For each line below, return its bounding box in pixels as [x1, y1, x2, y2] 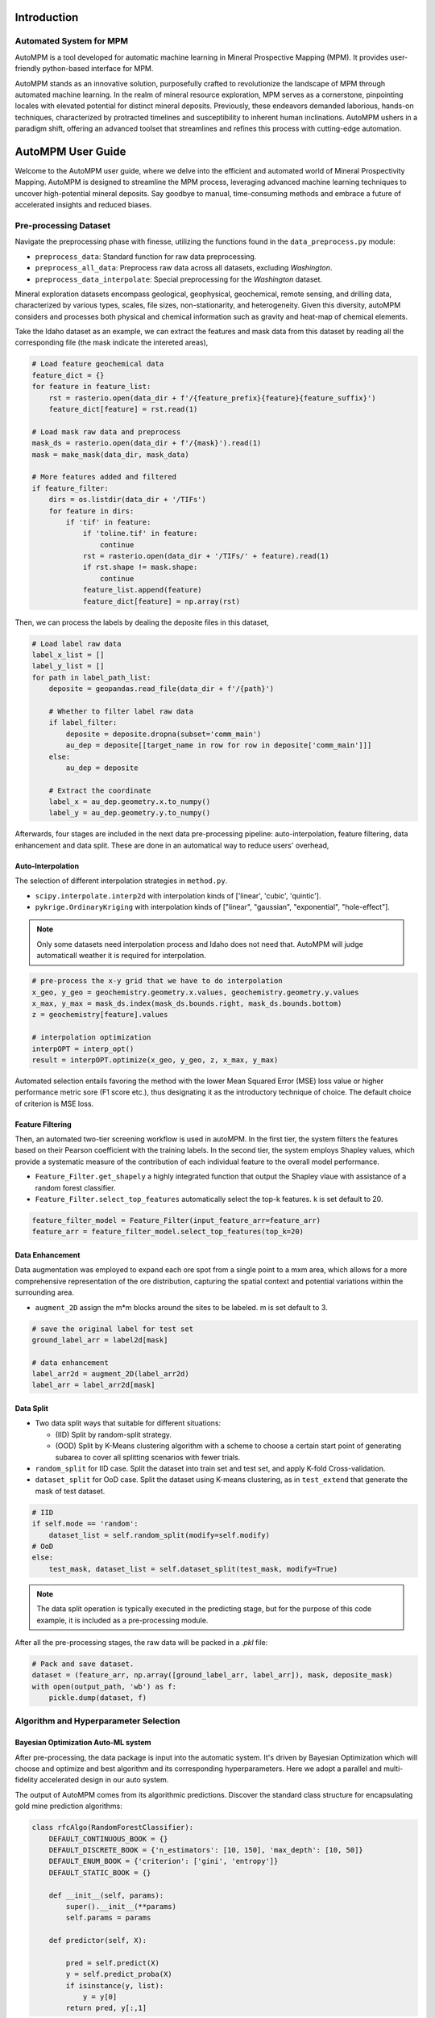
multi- [383, 1764, 404, 1773]
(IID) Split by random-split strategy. [55, 1430, 172, 1439]
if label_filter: [48, 718, 118, 727]
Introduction [14, 10, 79, 24]
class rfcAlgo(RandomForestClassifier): [31, 1823, 193, 1832]
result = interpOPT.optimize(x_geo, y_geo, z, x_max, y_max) [31, 1055, 279, 1065]
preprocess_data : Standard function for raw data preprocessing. [35, 251, 257, 262]
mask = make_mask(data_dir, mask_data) [31, 450, 189, 459]
